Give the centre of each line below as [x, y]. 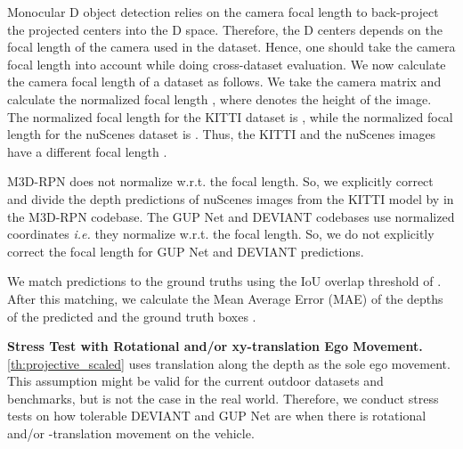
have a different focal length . [87, 151]
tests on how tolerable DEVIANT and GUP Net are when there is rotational [217, 416]
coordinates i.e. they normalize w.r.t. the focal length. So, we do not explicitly [221, 234]
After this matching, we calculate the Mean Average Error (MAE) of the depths [225, 298]
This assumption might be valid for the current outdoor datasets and [195, 381]
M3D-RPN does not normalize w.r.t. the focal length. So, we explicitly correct [220, 181]
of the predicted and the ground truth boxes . [132, 316]
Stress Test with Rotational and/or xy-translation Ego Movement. [215, 346]
